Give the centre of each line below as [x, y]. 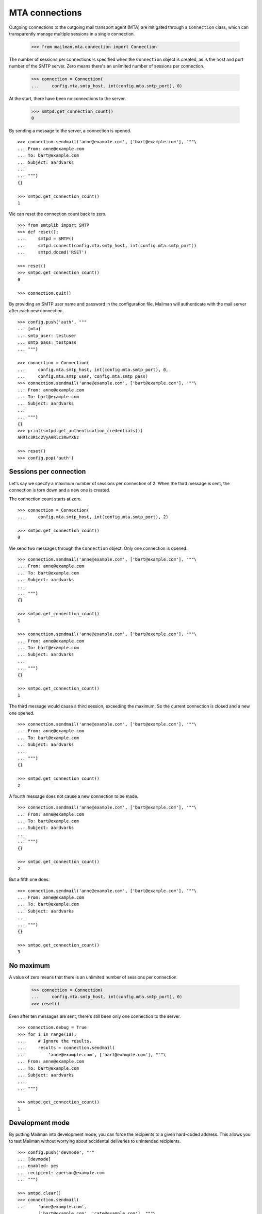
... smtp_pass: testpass [47, 342]
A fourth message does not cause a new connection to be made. [74, 796]
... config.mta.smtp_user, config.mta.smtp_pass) [83, 376]
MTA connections [45, 13]
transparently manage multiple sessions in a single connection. [72, 34]
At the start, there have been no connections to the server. [67, 98]
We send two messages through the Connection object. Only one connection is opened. [98, 548]
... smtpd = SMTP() [46, 239]
